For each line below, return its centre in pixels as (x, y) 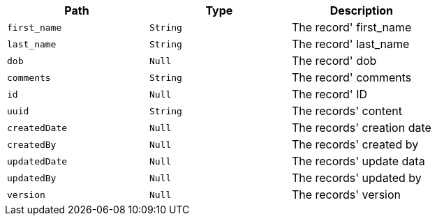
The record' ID (329, 94)
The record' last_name (350, 44)
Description (362, 10)
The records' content (347, 111)
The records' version (346, 195)
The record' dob (334, 61)
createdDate (37, 128)
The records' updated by (356, 178)
